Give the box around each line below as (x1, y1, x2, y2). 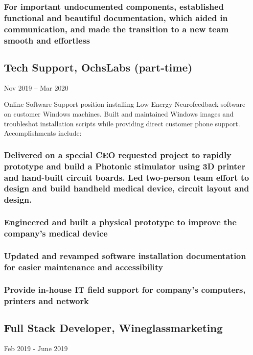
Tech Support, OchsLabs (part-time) (4, 60, 192, 74)
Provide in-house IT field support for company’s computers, (4, 283, 246, 295)
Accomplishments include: (4, 128, 82, 138)
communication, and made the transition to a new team (4, 23, 229, 35)
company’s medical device (4, 227, 108, 239)
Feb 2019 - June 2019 (4, 343, 68, 353)
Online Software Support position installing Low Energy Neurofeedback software (4, 99, 246, 109)
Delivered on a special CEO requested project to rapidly (4, 148, 231, 161)
